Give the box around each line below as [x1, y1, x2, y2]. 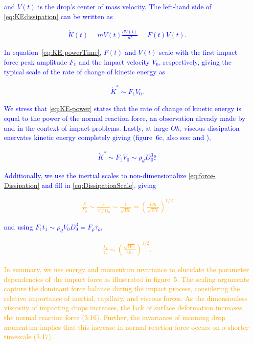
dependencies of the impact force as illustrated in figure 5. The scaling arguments [4, 274, 249, 284]
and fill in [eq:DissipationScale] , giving [41, 180, 157, 190]
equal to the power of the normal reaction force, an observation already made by [4, 113, 246, 123]
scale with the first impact [159, 47, 238, 57]
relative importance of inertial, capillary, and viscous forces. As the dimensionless [4, 293, 248, 303]
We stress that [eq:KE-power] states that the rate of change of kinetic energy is [4, 103, 241, 114]
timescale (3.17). [4, 331, 53, 342]
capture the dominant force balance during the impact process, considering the [4, 283, 240, 294]
